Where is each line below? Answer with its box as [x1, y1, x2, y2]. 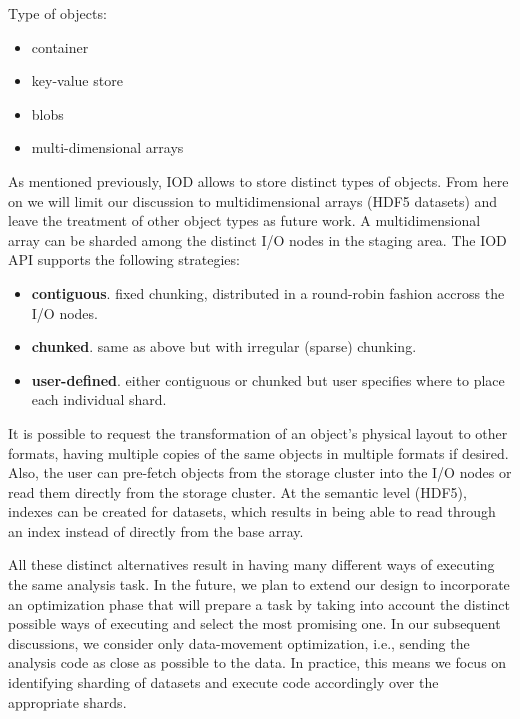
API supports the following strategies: [8, 249, 240, 270]
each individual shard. [31, 389, 167, 410]
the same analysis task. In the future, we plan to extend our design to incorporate [8, 574, 510, 595]
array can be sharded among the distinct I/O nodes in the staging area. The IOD [8, 229, 507, 250]
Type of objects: [8, 3, 107, 23]
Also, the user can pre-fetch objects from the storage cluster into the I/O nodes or [8, 462, 512, 483]
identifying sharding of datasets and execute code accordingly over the [8, 672, 439, 693]
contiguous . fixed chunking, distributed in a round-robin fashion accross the [31, 282, 505, 303]
